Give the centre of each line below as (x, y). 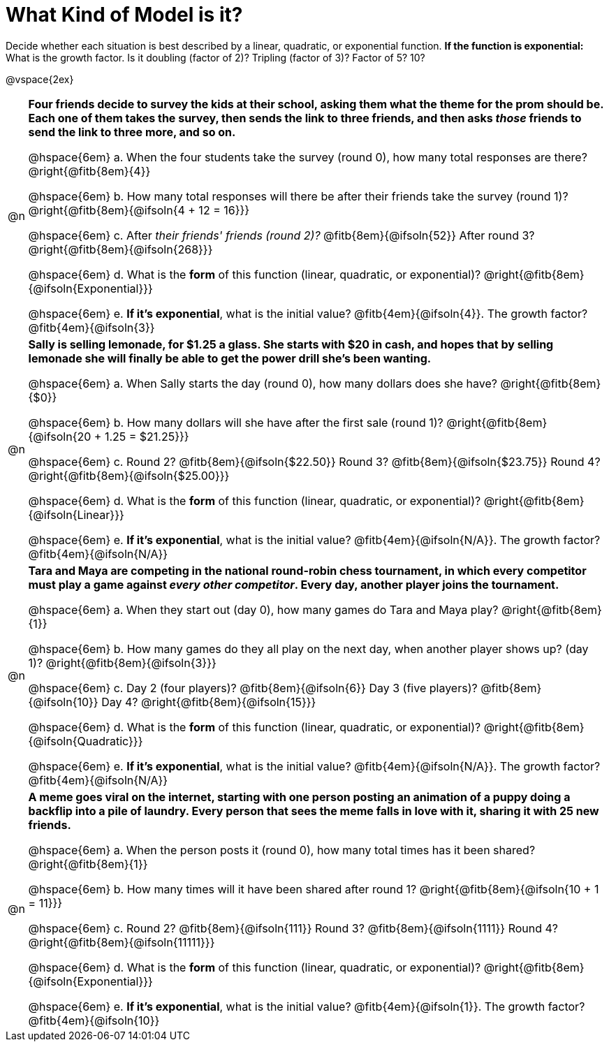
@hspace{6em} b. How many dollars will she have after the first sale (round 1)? (236, 422)
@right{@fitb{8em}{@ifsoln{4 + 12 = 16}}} (139, 210)
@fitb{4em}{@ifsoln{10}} (94, 1020)
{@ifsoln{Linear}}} (76, 514)
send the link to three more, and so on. (132, 132)
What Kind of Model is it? (124, 15)
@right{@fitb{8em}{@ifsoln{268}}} (120, 249)
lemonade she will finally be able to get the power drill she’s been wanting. (230, 358)
